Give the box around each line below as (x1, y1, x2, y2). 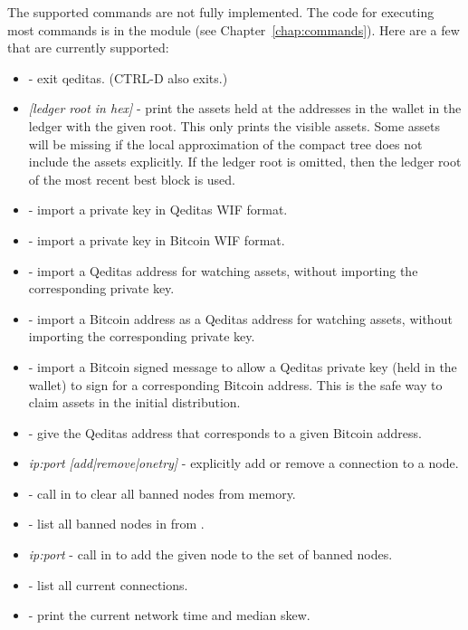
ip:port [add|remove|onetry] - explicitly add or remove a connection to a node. (28, 453, 459, 472)
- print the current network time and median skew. (28, 606, 310, 625)
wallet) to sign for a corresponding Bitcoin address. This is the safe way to (28, 375, 443, 394)
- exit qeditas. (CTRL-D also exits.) (28, 68, 228, 87)
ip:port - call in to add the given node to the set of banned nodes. (28, 545, 393, 564)
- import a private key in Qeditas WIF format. (28, 200, 288, 219)
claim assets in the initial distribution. (28, 393, 241, 412)
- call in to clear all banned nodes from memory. (28, 483, 296, 502)
